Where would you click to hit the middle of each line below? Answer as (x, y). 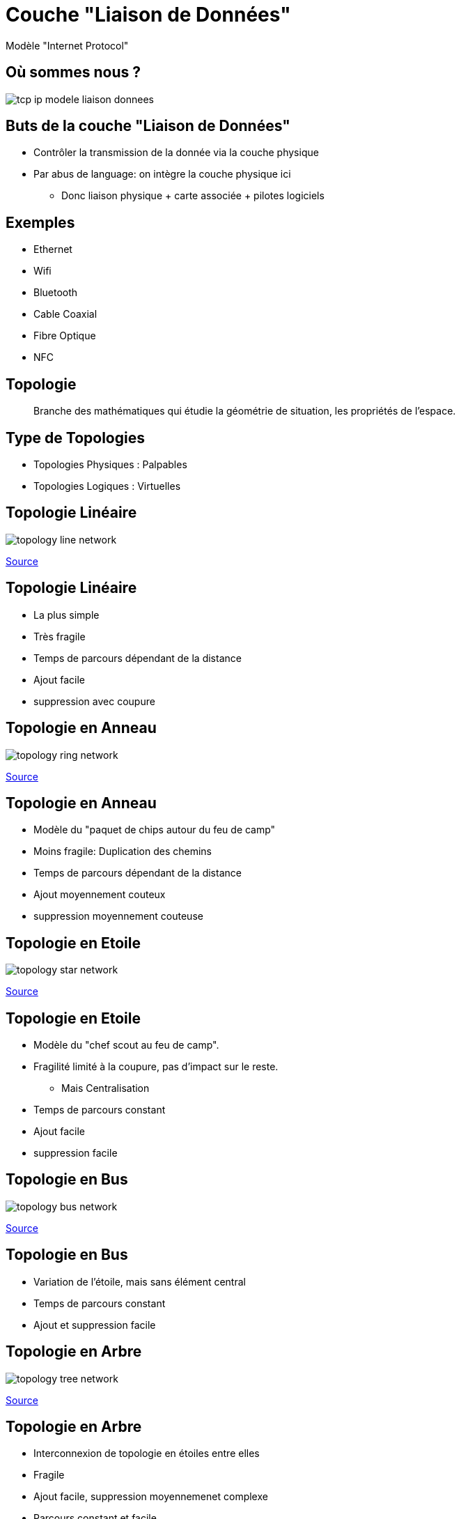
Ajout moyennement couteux (100, 895)
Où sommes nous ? (73, 72)
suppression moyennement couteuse (118, 916)
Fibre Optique (65, 336)
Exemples (40, 222)
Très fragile (60, 636)
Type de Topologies (75, 438)
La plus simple (67, 615)
